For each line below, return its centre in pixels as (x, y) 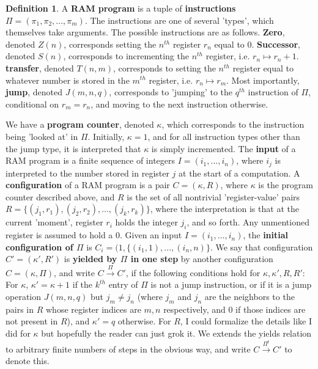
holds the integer (146, 222)
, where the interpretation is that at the (224, 209)
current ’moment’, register (54, 222)
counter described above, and (60, 196)
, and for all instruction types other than (224, 136)
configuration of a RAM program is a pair (88, 185)
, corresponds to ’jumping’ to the (171, 92)
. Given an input (151, 235)
